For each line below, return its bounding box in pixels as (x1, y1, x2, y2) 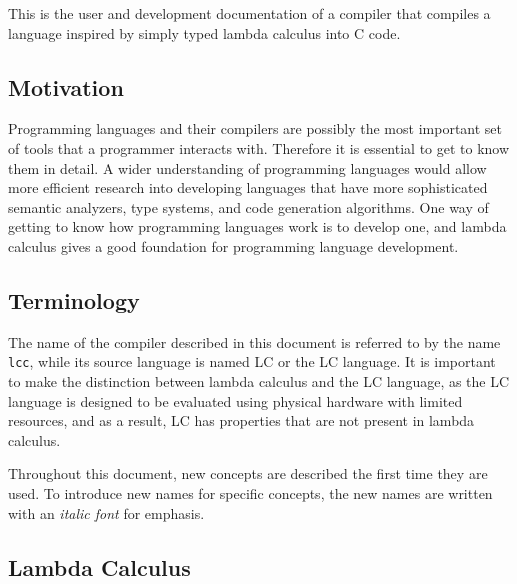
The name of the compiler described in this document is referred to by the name (8, 331, 501, 352)
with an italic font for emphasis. (8, 502, 205, 523)
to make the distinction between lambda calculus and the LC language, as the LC (8, 371, 510, 391)
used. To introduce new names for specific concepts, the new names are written (8, 482, 493, 503)
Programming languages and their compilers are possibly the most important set (8, 118, 503, 139)
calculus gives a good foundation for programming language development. (8, 235, 459, 256)
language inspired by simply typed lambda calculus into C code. (8, 22, 401, 43)
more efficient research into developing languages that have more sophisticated (8, 177, 488, 198)
